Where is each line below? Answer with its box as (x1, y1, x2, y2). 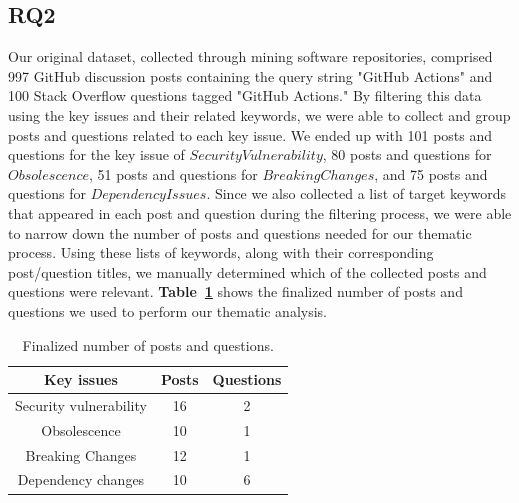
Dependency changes (17, 469, 145, 490)
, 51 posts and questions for (88, 163, 258, 184)
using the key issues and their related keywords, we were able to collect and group (8, 104, 511, 125)
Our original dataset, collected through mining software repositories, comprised (8, 46, 493, 67)
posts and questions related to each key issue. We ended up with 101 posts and (8, 124, 493, 145)
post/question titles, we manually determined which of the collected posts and (8, 261, 487, 282)
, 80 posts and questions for (322, 144, 492, 165)
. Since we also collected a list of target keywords (206, 183, 507, 204)
